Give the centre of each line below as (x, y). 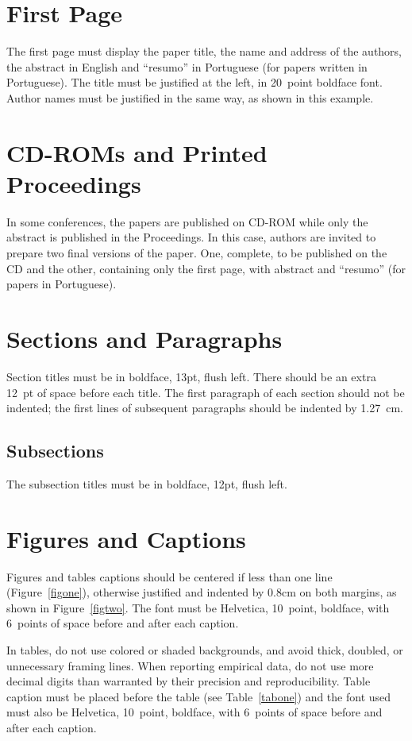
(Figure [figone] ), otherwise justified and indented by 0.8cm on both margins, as (202, 592)
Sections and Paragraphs (144, 338)
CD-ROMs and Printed (137, 152)
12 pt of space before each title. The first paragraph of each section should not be (206, 392)
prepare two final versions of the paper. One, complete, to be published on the (197, 253)
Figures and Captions (126, 538)
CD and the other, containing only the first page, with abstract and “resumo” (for (206, 268)
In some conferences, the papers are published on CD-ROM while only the (187, 221)
